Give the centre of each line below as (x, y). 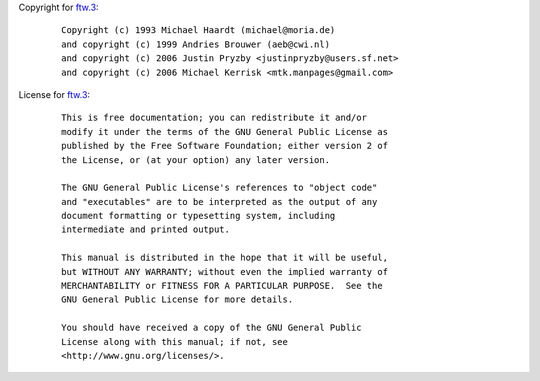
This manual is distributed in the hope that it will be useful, (225, 258)
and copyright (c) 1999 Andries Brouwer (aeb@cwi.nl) (195, 44)
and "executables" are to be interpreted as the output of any (219, 201)
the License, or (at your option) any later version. (195, 159)
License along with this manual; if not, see (175, 341)
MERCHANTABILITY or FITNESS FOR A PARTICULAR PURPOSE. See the (222, 286)
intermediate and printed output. (145, 229)
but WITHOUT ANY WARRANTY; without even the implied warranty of (225, 271)
